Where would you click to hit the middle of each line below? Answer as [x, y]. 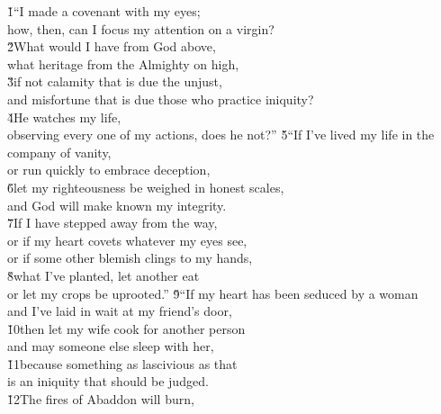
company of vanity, [59, 152]
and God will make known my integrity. [117, 205]
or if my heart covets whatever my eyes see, [127, 240]
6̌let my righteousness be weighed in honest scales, [146, 187]
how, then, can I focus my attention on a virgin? [141, 28]
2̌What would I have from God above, [112, 46]
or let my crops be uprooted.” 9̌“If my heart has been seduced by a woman [213, 293]
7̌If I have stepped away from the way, [112, 223]
